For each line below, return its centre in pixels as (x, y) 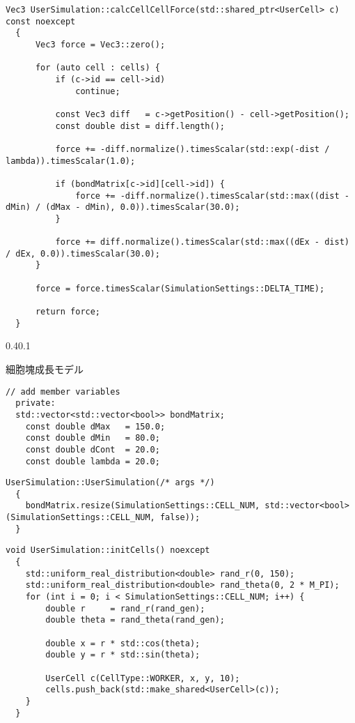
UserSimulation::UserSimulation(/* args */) (110, 483)
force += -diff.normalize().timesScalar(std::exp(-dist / (192, 149)
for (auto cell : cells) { (97, 68)
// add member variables (63, 391)
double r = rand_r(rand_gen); (125, 608)
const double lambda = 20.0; (93, 461)
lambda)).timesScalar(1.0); (71, 161)
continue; (98, 91)
